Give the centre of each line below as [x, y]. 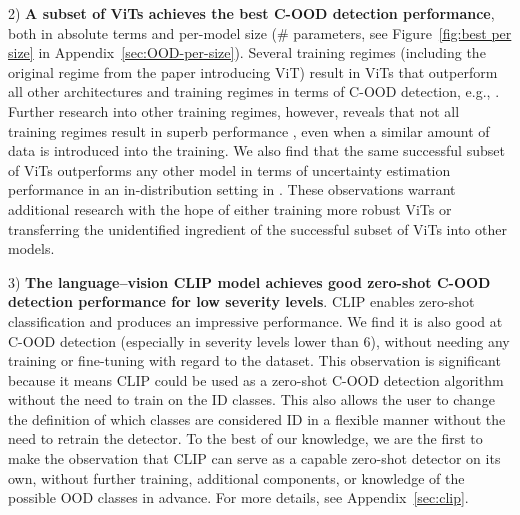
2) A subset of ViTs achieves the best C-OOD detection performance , [251, 13]
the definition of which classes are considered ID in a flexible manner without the [257, 418]
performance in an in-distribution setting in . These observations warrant [232, 189]
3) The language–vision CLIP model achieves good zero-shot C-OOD [249, 281]
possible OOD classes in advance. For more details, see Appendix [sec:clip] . [238, 497]
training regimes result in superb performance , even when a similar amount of [249, 130]
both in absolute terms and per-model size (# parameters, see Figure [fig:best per [260, 32]
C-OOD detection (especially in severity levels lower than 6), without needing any [259, 340]
